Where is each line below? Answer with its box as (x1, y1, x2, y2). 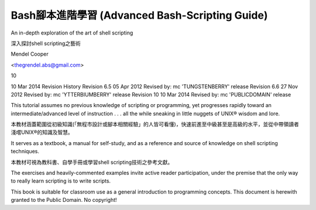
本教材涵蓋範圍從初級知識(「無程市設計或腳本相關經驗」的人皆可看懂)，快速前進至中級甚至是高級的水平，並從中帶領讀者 (11, 121, 300, 128)
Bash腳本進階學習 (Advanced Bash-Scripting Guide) (11, 9, 268, 22)
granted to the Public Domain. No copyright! (11, 197, 117, 204)
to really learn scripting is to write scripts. (11, 177, 111, 184)
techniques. (11, 148, 39, 155)
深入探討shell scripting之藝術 (11, 40, 81, 47)
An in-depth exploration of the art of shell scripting (11, 29, 133, 36)
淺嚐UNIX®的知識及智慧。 (11, 129, 73, 136)
